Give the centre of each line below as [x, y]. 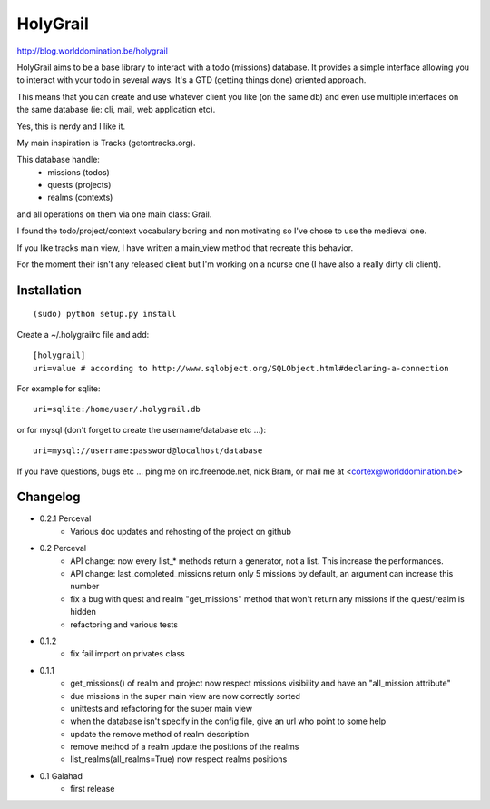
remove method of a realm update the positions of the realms [185, 747]
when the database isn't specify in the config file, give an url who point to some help [228, 721]
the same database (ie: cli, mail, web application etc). [116, 110]
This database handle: [58, 160]
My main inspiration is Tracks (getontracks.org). [106, 143]
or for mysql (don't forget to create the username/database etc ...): [142, 429]
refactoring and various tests [124, 624]
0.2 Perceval [63, 548]
